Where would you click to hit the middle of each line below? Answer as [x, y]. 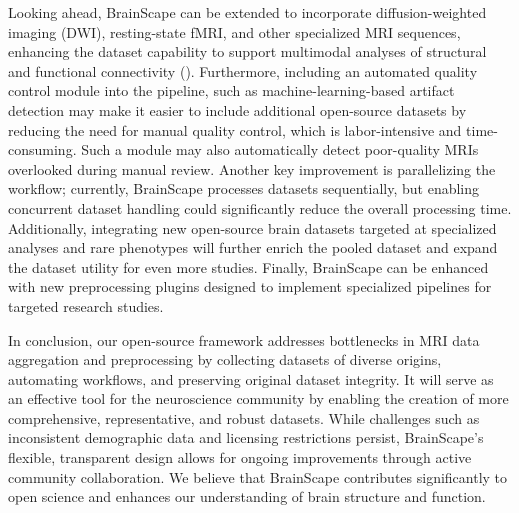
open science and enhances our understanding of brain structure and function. [247, 496]
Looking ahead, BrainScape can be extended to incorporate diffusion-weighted [247, 12]
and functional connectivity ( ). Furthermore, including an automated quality [243, 70]
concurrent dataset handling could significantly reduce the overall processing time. [260, 207]
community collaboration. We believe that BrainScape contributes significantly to [258, 476]
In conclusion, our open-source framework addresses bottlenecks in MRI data [244, 339]
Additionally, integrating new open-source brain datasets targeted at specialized [252, 227]
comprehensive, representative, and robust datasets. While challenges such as [244, 417]
